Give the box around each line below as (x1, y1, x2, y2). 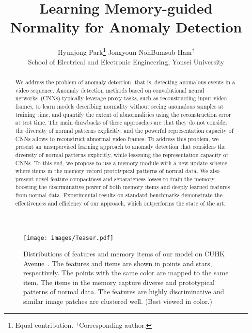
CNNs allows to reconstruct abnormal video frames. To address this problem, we (15, 134, 219, 143)
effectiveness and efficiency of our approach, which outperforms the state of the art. (15, 199, 226, 207)
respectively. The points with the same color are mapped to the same (23, 268, 229, 278)
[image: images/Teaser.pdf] (23, 235, 114, 242)
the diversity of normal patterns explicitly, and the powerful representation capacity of (15, 126, 234, 134)
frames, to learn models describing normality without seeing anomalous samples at (15, 102, 224, 110)
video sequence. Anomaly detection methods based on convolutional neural (15, 86, 205, 94)
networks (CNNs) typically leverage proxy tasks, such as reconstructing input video (15, 94, 227, 102)
